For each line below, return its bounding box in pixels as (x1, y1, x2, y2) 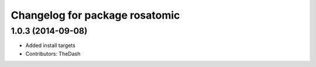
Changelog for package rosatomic (11, 9, 180, 22)
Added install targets (25, 42, 75, 49)
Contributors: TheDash (25, 50, 81, 57)
